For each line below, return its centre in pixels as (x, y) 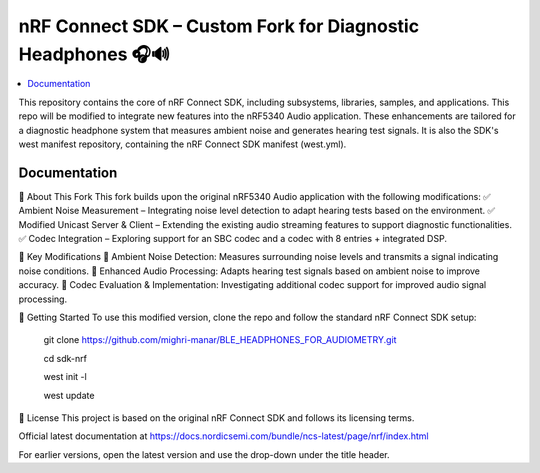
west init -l (65, 377)
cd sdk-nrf (65, 358)
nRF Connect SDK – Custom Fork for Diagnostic (219, 26)
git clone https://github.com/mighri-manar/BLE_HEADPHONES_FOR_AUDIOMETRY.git (220, 340)
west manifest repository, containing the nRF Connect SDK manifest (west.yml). (182, 144)
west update (69, 395)
